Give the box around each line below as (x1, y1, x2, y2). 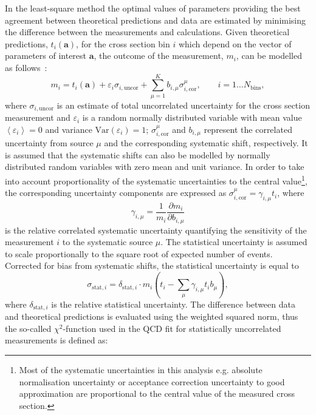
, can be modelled (236, 49, 302, 62)
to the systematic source (62, 235, 153, 248)
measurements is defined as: (5, 334, 108, 346)
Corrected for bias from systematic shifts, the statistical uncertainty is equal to (5, 259, 299, 272)
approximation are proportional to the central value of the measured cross (19, 387, 295, 400)
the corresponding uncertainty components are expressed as (5, 186, 227, 199)
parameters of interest (5, 49, 87, 62)
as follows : (5, 61, 47, 73)
